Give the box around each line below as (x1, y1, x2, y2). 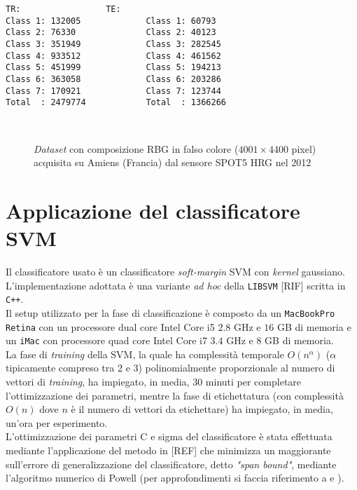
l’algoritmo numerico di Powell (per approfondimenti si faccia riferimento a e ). (6, 470, 344, 485)
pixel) (291, 141, 316, 156)
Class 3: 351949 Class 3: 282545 (6, 39, 221, 49)
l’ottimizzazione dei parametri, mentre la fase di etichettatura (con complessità (6, 388, 344, 402)
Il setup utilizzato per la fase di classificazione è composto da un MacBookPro (6, 305, 335, 320)
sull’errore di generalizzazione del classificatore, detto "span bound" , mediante (6, 456, 337, 471)
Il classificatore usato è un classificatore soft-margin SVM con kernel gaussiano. (6, 264, 345, 278)
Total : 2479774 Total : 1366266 (6, 97, 226, 108)
